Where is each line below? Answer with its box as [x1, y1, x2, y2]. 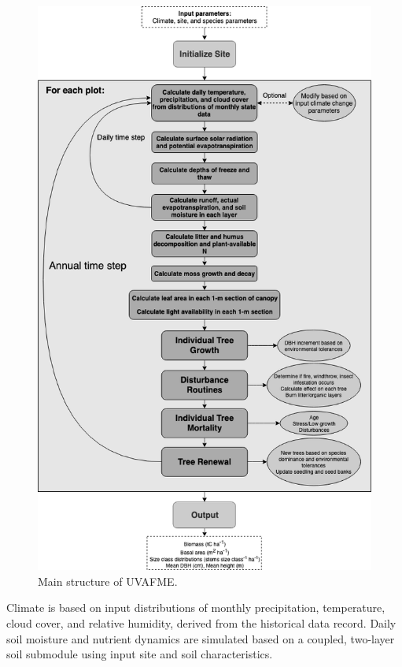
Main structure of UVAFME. [38, 572, 178, 589]
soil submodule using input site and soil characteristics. [6, 646, 273, 662]
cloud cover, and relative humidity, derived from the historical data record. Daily [6, 615, 396, 632]
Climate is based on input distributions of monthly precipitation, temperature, [6, 599, 385, 616]
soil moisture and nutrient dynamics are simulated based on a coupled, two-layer [6, 630, 395, 647]
